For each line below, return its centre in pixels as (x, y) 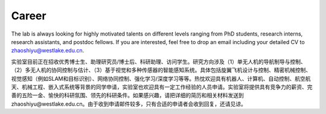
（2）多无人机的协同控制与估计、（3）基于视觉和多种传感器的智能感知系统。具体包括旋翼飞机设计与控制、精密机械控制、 (161, 70)
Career (29, 16)
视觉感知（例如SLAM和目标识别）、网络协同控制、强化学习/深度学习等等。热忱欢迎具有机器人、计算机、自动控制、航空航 (161, 78)
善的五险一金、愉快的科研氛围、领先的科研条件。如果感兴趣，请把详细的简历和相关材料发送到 (127, 95)
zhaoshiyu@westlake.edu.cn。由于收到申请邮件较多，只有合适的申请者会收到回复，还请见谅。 (129, 104)
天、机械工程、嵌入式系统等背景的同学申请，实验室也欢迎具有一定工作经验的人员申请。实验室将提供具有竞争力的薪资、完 (162, 87)
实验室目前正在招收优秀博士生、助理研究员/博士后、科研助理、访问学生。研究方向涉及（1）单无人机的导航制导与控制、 (158, 62)
